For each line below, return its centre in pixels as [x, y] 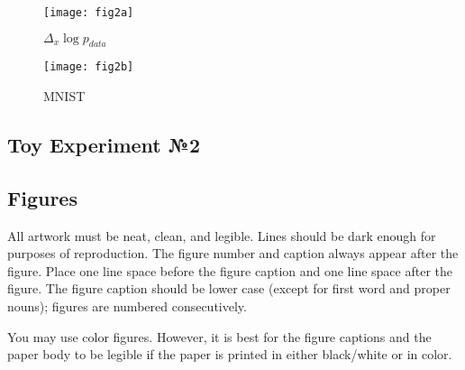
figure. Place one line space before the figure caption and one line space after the [230, 270]
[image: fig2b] [89, 67]
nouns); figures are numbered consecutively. [127, 306]
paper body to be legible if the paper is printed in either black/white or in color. [230, 354]
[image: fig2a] [89, 13]
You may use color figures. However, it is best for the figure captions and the [219, 336]
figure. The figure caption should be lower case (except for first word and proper [229, 288]
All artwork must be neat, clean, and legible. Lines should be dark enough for [222, 235]
